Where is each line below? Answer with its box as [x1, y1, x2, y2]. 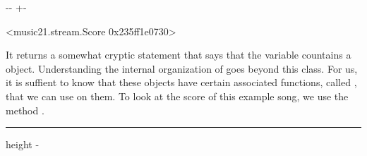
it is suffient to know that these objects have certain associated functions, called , [6, 75, 357, 90]
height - [6, 137, 40, 152]
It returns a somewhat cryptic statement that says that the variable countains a [6, 47, 351, 62]
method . [6, 102, 44, 117]
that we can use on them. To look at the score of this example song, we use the [6, 88, 349, 103]
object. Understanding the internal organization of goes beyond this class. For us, [6, 61, 358, 76]
